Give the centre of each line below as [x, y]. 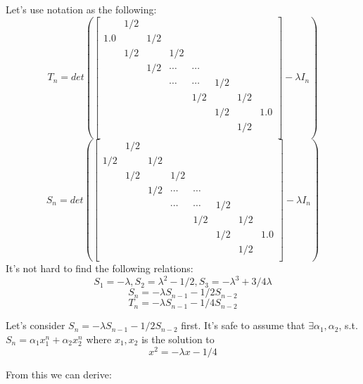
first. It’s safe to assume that [243, 325]
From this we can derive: [59, 374]
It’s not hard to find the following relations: [100, 268]
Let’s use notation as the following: [81, 9]
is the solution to [178, 339]
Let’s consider [36, 325]
